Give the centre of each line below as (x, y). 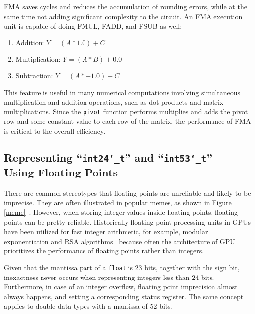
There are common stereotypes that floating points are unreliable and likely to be (127, 192)
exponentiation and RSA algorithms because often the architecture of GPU (120, 241)
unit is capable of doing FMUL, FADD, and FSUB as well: (93, 26)
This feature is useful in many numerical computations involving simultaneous (122, 92)
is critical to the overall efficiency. (55, 131)
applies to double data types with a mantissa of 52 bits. (88, 306)
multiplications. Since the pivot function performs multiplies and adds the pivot (126, 111)
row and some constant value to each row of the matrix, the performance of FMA (127, 121)
